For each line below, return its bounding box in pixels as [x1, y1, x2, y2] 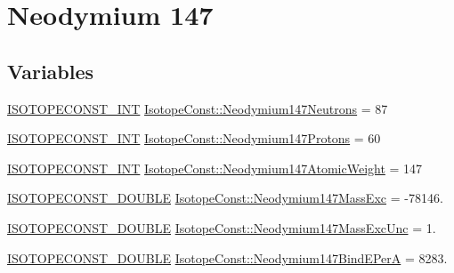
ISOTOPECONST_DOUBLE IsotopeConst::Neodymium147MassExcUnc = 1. [7, 218, 436, 237]
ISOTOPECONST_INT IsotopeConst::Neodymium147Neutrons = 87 [7, 99, 388, 117]
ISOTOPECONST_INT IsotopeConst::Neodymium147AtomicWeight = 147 [7, 158, 423, 177]
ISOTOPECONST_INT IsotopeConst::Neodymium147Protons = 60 [7, 129, 381, 148]
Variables [7, 57, 94, 84]
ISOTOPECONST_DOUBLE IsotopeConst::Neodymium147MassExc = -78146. [7, 189, 443, 207]
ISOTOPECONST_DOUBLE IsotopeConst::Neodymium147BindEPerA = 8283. [7, 248, 448, 267]
